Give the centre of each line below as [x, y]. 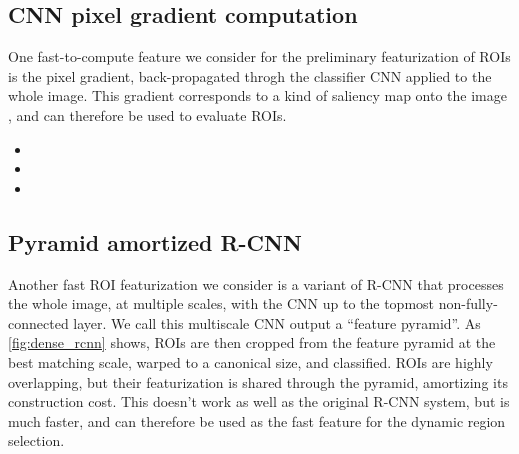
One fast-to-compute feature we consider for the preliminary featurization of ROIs [259, 56]
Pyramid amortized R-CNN [155, 241]
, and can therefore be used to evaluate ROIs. [147, 114]
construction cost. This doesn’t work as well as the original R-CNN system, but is [259, 401]
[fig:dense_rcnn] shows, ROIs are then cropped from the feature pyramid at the [252, 342]
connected [38, 322]
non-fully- [468, 303]
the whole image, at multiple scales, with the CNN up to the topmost [221, 303]
